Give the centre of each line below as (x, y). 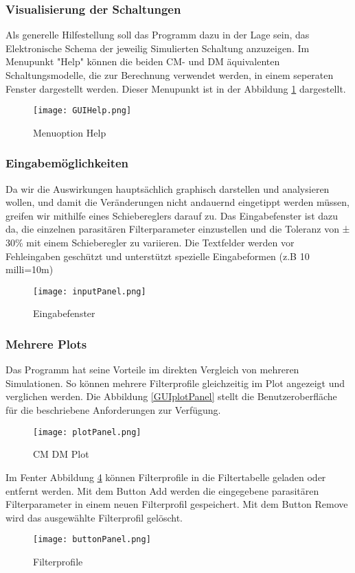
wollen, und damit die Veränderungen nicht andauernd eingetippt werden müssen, (177, 202)
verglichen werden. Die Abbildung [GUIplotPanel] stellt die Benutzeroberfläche (171, 396)
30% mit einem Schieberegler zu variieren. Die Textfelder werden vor (150, 243)
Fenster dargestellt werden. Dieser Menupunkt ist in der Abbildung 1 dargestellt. (176, 88)
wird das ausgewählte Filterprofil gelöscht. (94, 517)
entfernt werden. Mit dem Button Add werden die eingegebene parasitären (162, 490)
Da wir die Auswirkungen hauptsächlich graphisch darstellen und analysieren (168, 188)
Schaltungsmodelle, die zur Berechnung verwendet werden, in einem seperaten (170, 75)
